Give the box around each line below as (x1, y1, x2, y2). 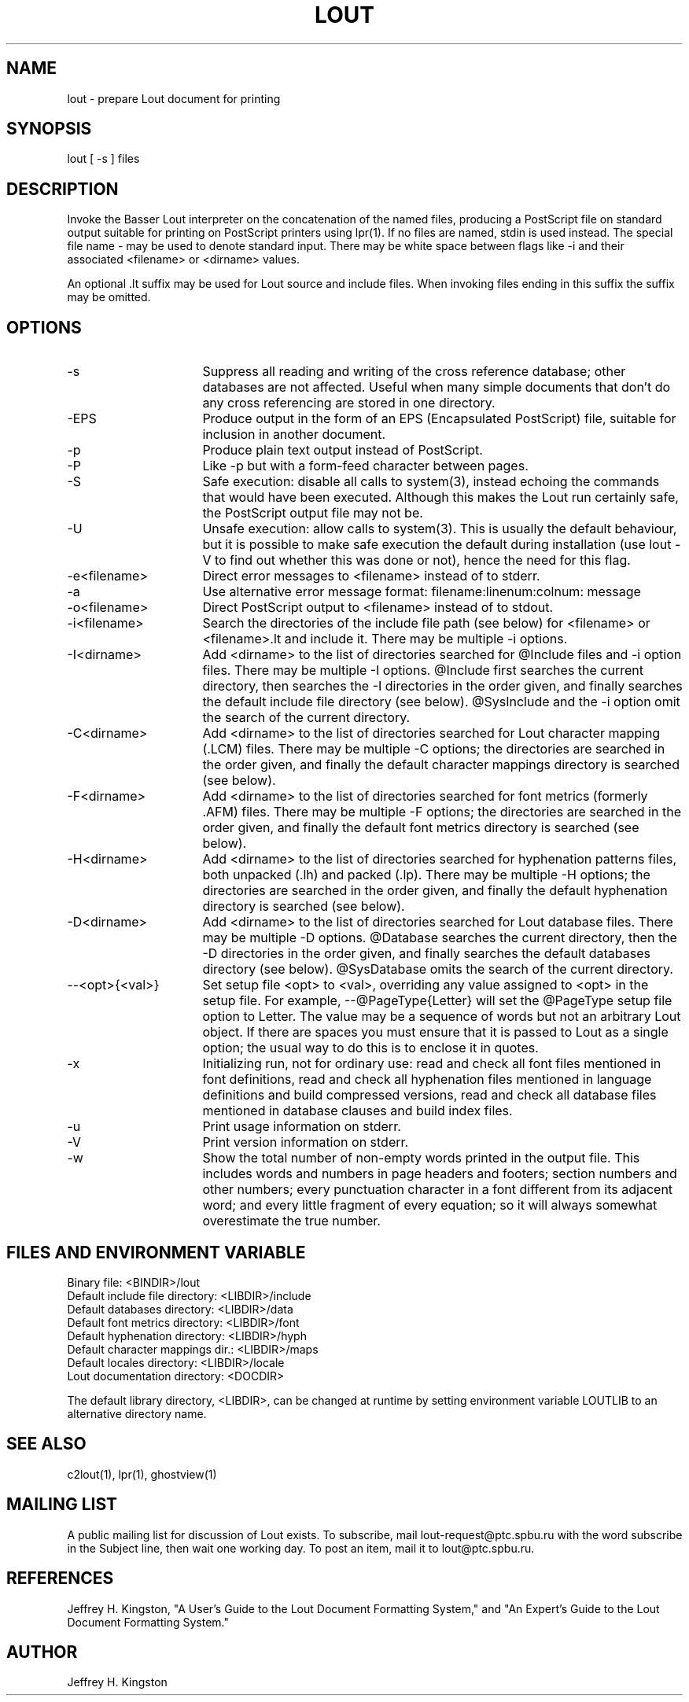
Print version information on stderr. (202, 1134, 409, 1151)
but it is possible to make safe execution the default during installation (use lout (202, 536, 672, 553)
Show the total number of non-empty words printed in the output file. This (202, 1150, 640, 1166)
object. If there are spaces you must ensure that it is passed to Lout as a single (202, 1024, 669, 1041)
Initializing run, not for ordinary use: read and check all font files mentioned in (202, 1055, 661, 1072)
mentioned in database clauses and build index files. (202, 1103, 513, 1119)
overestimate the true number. (202, 1213, 381, 1229)
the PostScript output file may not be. (202, 505, 423, 521)
